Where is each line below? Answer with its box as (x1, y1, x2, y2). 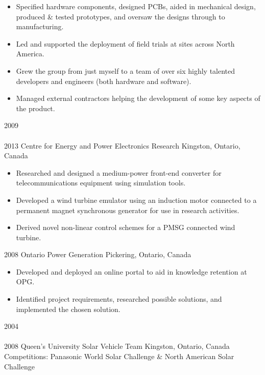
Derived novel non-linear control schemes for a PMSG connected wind (16, 222, 235, 233)
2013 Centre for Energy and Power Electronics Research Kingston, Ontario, (4, 140, 240, 151)
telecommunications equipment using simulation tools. (16, 177, 186, 188)
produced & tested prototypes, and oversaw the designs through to (16, 11, 225, 22)
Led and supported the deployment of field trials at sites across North (16, 38, 235, 49)
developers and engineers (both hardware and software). (16, 75, 191, 86)
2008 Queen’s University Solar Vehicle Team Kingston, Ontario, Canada (4, 341, 230, 351)
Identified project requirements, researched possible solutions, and (16, 294, 222, 304)
